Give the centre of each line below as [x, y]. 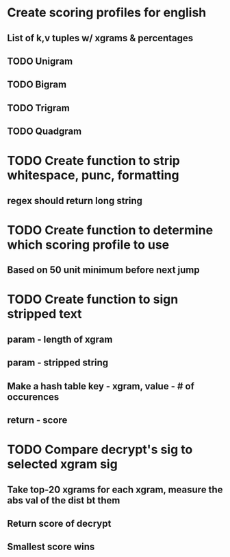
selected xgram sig [62, 464]
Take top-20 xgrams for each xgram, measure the [115, 489]
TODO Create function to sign [93, 299]
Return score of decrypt [59, 524]
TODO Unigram [40, 61]
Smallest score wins [51, 547]
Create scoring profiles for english [107, 13]
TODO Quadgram [44, 132]
